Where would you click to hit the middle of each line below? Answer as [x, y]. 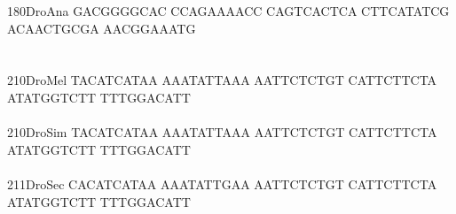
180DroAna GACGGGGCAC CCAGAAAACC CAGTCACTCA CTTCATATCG [228, 11]
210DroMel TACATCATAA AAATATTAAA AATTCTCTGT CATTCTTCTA [222, 80]
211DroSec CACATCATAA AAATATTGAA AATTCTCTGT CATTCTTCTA [222, 183]
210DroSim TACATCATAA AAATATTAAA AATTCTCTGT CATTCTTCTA [222, 132]
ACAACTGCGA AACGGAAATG [102, 28]
